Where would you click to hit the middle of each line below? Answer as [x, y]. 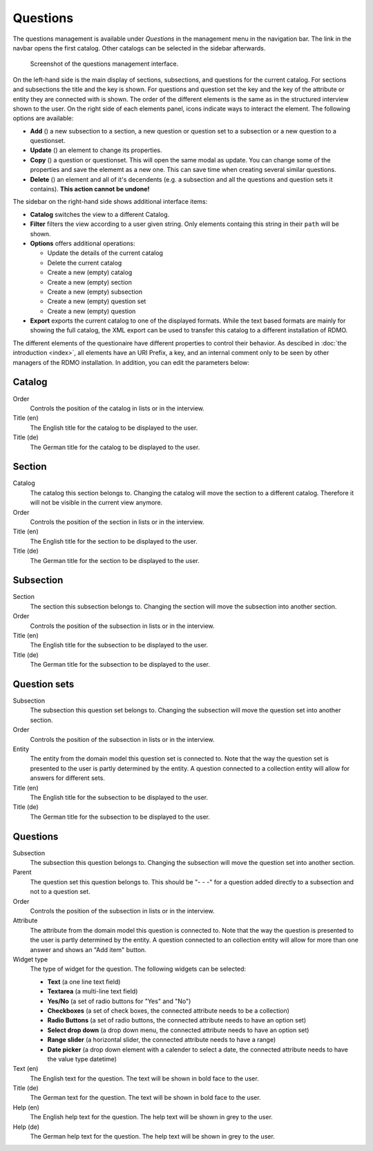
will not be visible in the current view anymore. [96, 503]
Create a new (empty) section [90, 282]
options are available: [43, 118]
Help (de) [26, 1127]
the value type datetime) [82, 1059]
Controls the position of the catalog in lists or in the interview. [117, 408]
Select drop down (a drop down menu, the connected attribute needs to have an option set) [178, 1030]
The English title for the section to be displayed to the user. [114, 541]
